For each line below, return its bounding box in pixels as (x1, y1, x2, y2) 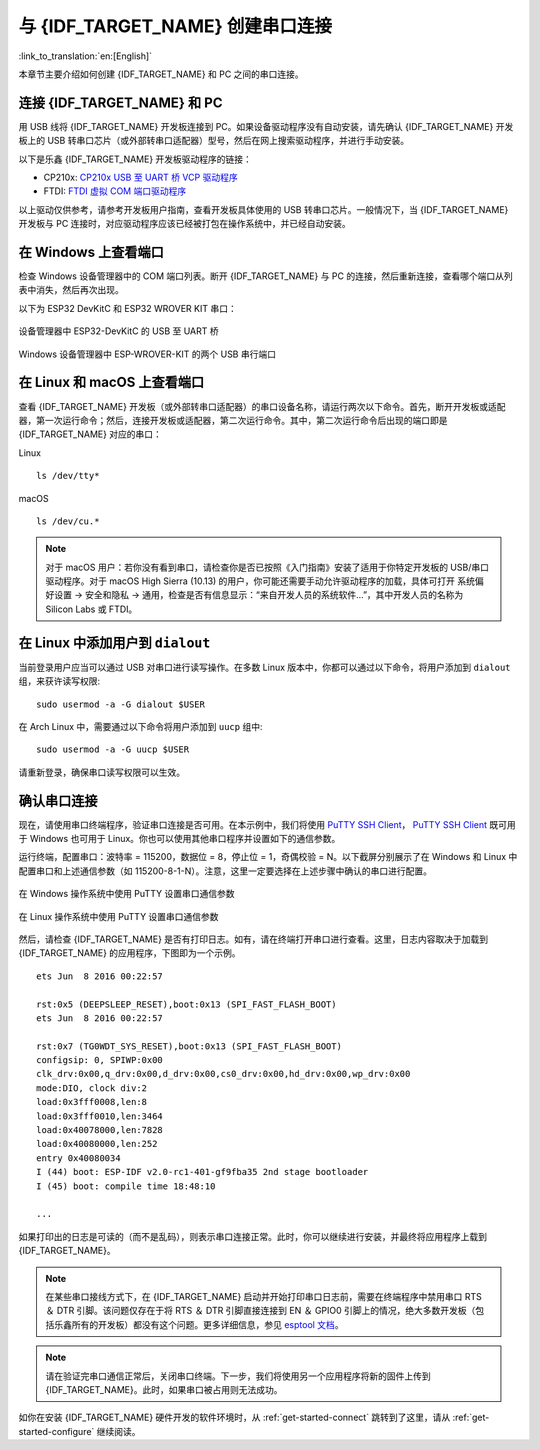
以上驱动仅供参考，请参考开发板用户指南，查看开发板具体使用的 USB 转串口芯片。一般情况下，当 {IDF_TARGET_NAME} (18, 203, 509, 215)
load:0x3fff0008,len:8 (36, 1096, 148, 1108)
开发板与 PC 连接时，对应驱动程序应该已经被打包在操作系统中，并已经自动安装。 (18, 218, 352, 230)
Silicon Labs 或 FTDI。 (45, 603, 138, 615)
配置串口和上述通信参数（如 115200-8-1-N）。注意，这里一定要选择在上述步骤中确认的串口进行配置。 (18, 865, 433, 877)
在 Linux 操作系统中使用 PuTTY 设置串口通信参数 (18, 910, 219, 922)
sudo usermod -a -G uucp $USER (36, 744, 190, 755)
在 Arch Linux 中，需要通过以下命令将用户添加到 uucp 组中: (18, 720, 263, 732)
